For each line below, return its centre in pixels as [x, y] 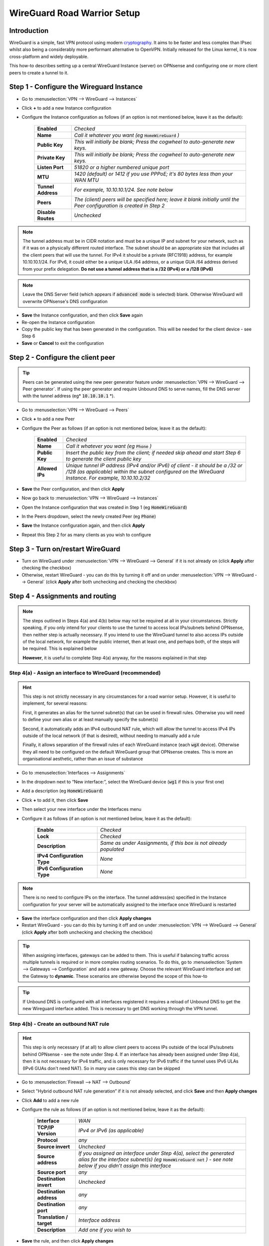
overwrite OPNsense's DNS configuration [65, 301]
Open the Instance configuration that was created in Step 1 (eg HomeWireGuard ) [104, 507]
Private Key [51, 157]
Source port [52, 1172]
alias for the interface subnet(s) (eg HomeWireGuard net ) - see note [156, 1160]
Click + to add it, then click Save [55, 800]
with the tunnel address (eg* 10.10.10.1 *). [69, 396]
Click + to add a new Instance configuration [67, 108]
